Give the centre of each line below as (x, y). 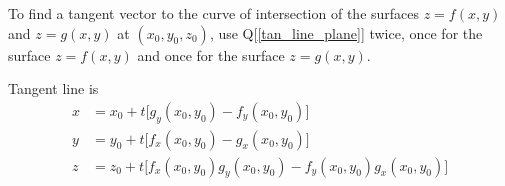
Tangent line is (53, 88)
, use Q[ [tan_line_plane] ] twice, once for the (346, 32)
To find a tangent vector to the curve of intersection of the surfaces (214, 13)
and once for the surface (211, 54)
